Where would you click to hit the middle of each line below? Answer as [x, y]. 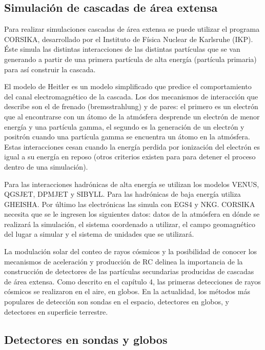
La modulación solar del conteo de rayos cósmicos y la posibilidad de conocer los [131, 251]
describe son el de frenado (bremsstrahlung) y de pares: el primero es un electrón [131, 106]
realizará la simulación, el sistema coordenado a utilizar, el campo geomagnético [130, 224]
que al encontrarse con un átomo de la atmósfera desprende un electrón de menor [132, 116]
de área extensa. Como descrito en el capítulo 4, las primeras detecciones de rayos [132, 281]
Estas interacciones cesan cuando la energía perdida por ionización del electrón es [132, 146]
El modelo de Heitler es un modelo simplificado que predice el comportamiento [128, 86]
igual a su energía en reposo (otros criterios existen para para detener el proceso [130, 157]
